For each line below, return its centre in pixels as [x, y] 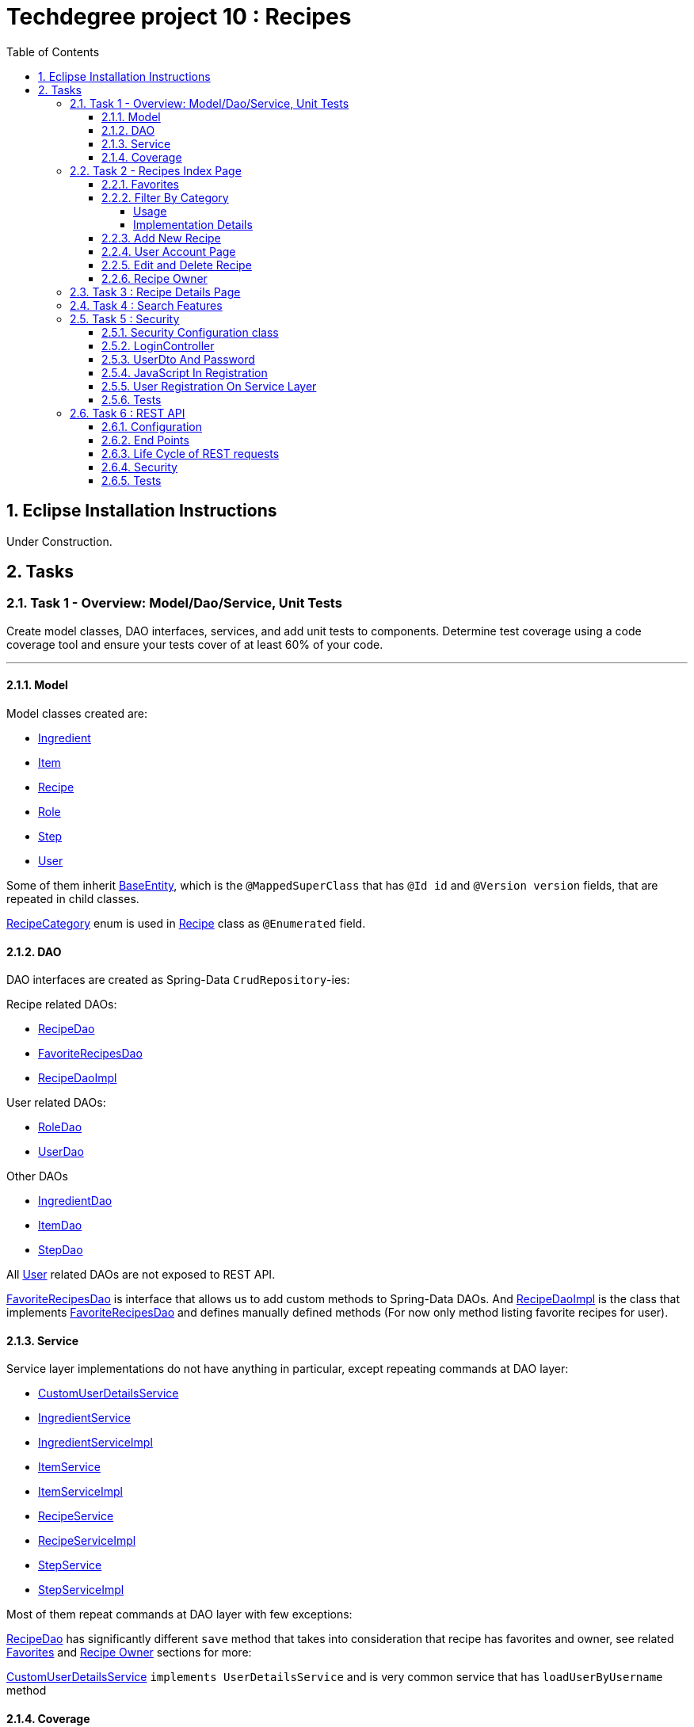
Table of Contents [53, 51]
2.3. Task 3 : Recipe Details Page [155, 292]
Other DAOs [37, 1176]
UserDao [61, 1152]
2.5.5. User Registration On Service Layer [209, 386]
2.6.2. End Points [145, 440]
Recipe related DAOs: [62, 1005]
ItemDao [60, 1226]
